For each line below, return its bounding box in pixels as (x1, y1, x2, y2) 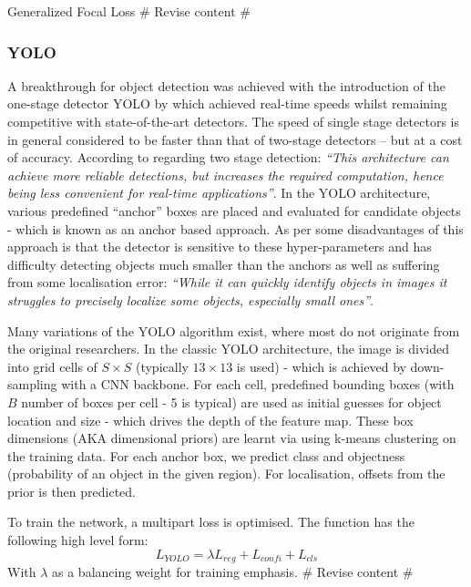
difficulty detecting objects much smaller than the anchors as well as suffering (7, 254, 440, 273)
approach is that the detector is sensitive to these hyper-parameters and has (7, 237, 432, 256)
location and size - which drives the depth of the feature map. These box (7, 410, 414, 429)
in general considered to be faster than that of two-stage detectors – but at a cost (7, 129, 463, 149)
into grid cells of (7, 356, 97, 376)
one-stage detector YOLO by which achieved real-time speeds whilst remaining (7, 94, 447, 113)
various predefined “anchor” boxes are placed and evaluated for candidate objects (7, 201, 461, 220)
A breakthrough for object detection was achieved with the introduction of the (7, 76, 445, 95)
